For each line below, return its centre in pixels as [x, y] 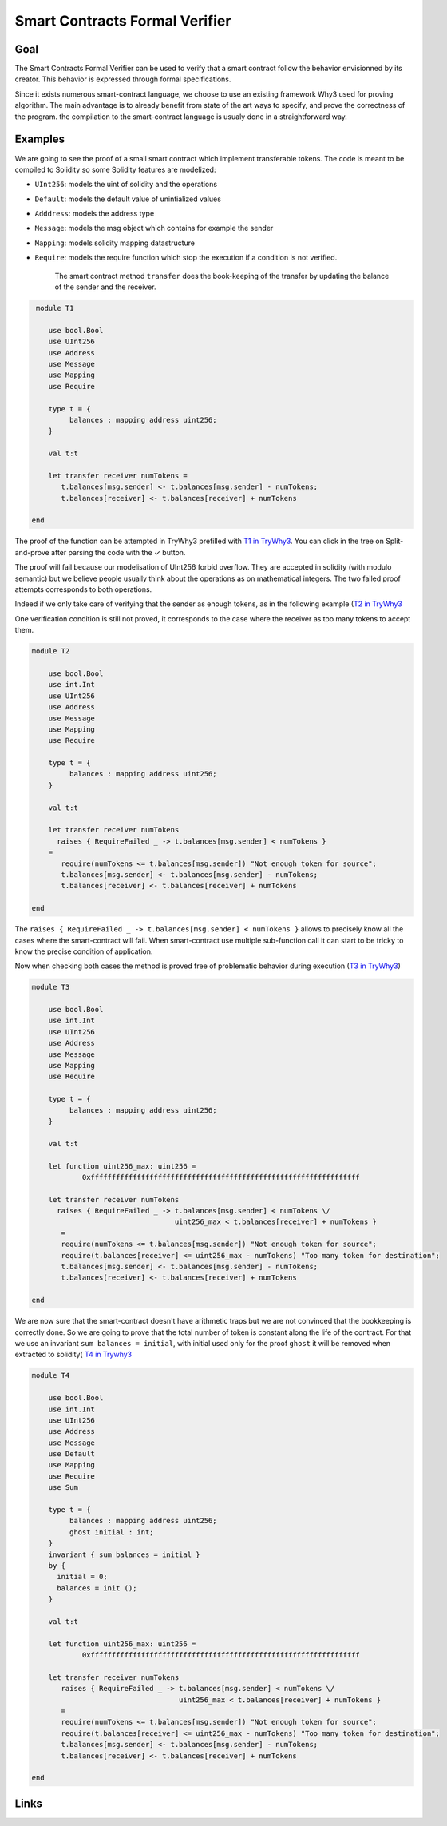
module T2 [51, 651]
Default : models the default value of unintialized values [128, 199]
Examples [40, 139]
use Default [72, 1454]
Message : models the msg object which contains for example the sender [154, 228]
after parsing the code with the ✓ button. [118, 552]
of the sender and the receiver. [105, 287]
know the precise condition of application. [84, 951]
